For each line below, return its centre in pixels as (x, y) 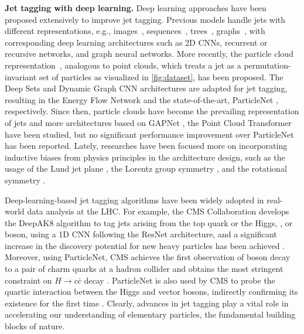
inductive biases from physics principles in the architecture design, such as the (145, 157)
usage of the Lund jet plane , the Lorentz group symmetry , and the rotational (146, 168)
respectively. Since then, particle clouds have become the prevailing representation (152, 111)
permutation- (267, 65)
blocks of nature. (35, 326)
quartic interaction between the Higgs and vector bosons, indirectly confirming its (151, 292)
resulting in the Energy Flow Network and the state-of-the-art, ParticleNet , (141, 99)
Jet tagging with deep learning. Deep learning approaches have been (136, 8)
